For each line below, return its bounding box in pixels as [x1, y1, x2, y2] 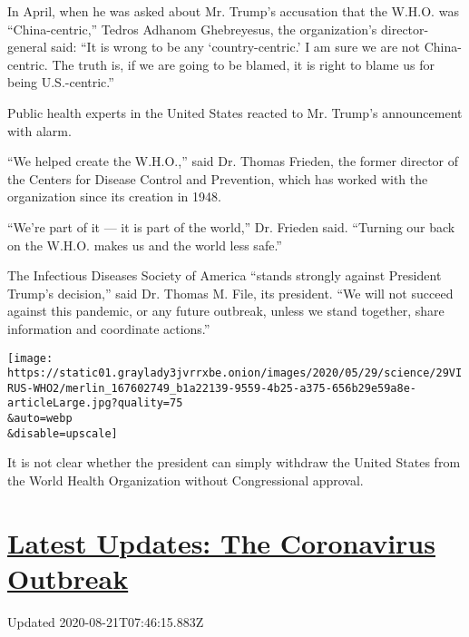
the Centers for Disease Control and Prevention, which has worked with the [7, 169, 428, 188]
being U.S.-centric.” [7, 73, 114, 92]
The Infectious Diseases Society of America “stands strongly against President [7, 266, 442, 285]
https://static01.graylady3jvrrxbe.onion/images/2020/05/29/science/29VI [7, 367, 463, 380]
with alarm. [7, 121, 72, 140]
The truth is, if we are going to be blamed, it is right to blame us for [52, 54, 435, 73]
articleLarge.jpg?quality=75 [7, 397, 183, 410]
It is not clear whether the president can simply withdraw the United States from [7, 453, 461, 472]
